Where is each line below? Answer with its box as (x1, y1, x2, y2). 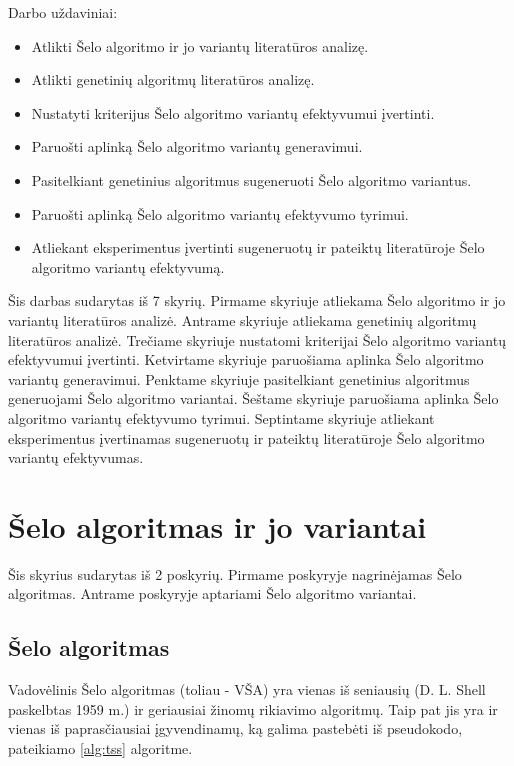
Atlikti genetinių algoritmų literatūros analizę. (31, 69, 315, 90)
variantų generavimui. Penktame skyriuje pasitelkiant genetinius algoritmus (8, 368, 470, 389)
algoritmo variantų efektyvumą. (31, 256, 225, 277)
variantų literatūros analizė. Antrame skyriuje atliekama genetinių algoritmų (8, 309, 477, 330)
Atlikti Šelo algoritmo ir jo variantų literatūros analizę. (31, 35, 369, 56)
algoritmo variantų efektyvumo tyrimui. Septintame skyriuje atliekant (8, 407, 435, 428)
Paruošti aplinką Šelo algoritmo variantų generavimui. (31, 136, 363, 157)
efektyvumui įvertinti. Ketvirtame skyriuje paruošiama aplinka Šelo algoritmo (8, 349, 484, 370)
